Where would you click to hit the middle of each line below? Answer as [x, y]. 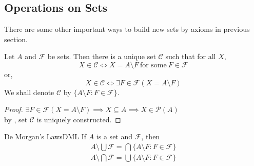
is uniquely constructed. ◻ [79, 119]
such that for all [191, 56]
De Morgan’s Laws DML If [45, 136]
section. [16, 39]
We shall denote [29, 92]
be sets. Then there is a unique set [102, 56]
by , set [16, 119]
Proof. [14, 109]
